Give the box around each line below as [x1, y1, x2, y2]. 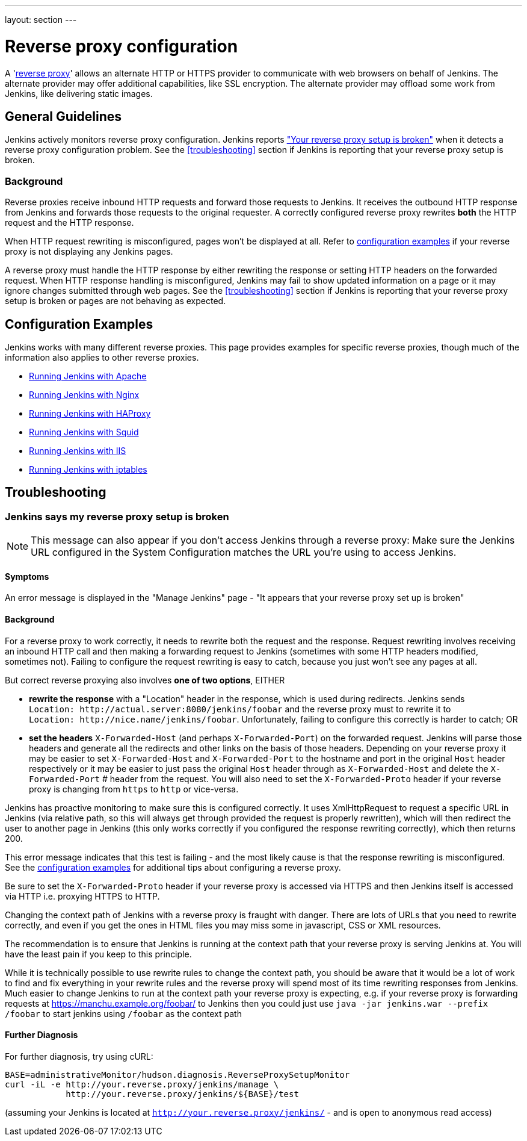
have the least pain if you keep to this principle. [5, 948, 192, 959]
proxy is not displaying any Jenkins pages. [5, 246, 173, 257]
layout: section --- [5, 14, 77, 25]
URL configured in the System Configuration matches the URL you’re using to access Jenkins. [31, 546, 457, 559]
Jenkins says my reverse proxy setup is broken [5, 510, 229, 523]
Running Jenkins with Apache [29, 370, 147, 381]
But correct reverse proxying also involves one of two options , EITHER [5, 674, 285, 685]
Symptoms [5, 571, 49, 582]
